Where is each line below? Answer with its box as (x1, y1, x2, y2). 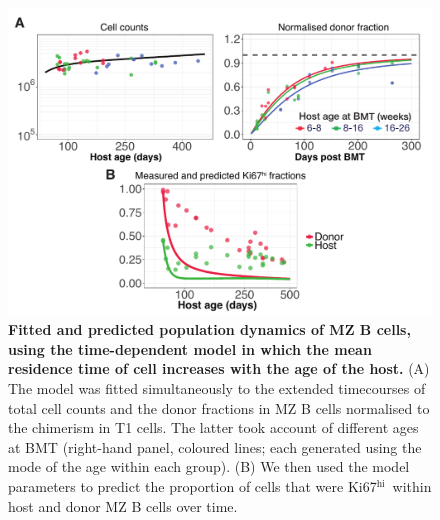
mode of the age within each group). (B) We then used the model (8, 456, 410, 477)
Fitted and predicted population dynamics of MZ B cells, (8, 319, 411, 340)
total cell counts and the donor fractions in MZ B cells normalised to (8, 397, 430, 418)
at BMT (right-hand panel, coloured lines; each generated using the (8, 436, 422, 457)
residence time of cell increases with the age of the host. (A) (8, 358, 430, 379)
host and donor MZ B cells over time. (8, 495, 238, 516)
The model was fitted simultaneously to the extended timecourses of (8, 378, 426, 399)
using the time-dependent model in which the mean (8, 338, 372, 359)
